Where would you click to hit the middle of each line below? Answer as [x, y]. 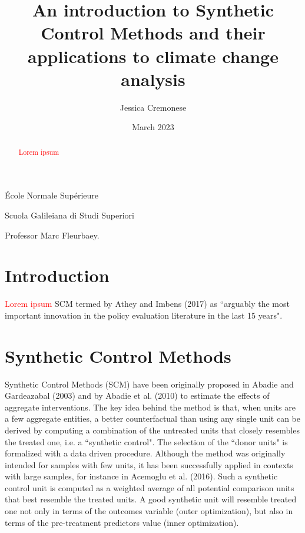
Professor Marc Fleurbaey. [52, 235]
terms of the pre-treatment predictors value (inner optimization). [122, 522]
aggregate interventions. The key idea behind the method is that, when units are [150, 407]
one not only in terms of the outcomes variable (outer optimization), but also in [149, 511]
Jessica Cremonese [153, 107]
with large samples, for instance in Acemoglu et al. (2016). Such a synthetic [141, 476]
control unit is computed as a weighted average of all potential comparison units [150, 487]
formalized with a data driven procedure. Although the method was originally [145, 453]
